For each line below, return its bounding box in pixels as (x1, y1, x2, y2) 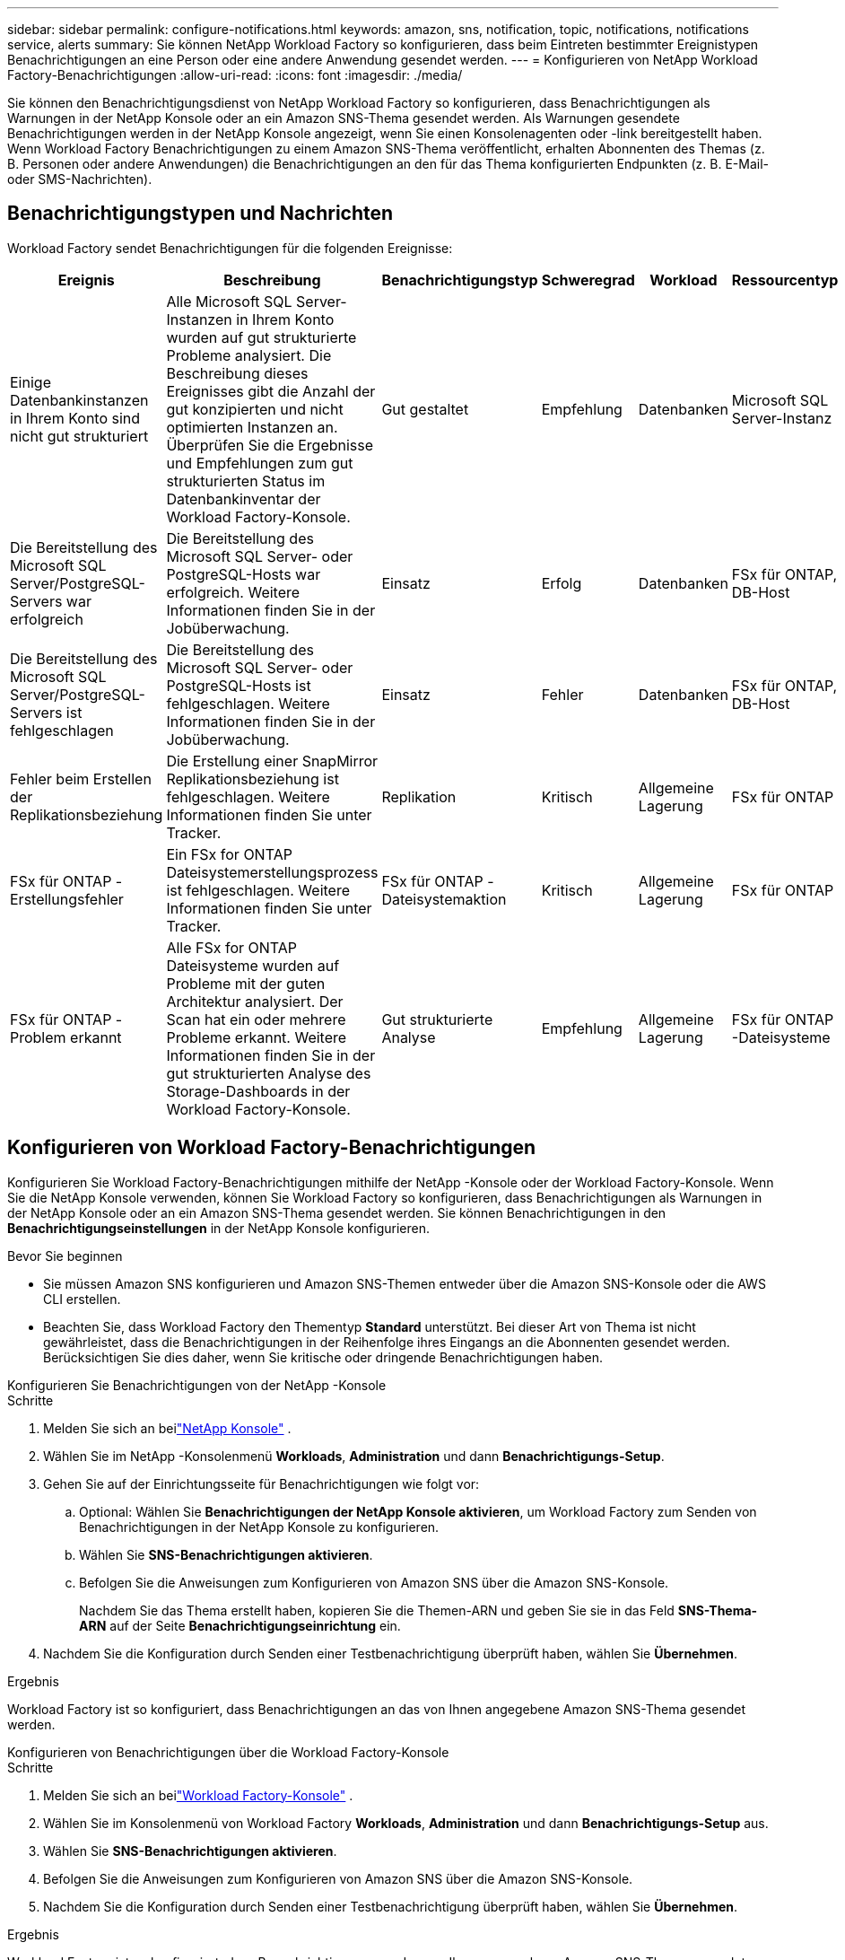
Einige (10, 372, 51, 391)
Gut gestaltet (381, 399, 469, 418)
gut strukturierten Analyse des (166, 1063, 371, 1082)
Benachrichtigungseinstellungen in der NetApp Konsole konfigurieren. (7, 1220, 430, 1236)
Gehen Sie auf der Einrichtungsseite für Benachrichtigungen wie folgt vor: (43, 1475, 480, 1492)
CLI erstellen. (43, 1291, 121, 1307)
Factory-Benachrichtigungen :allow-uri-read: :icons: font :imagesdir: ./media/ (7, 67, 463, 83)
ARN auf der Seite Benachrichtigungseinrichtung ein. (79, 1617, 401, 1633)
